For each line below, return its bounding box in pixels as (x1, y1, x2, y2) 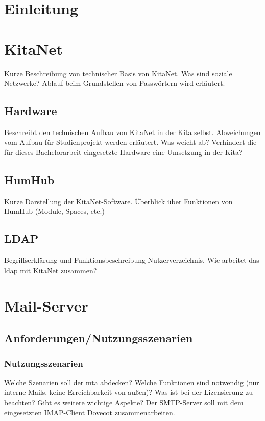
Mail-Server (4, 295, 88, 316)
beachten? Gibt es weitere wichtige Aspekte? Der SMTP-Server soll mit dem (4, 397, 244, 408)
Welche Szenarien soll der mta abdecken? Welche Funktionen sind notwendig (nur (4, 376, 259, 387)
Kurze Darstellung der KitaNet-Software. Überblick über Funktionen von (4, 195, 233, 206)
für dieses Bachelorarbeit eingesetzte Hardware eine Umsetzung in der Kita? (4, 147, 243, 158)
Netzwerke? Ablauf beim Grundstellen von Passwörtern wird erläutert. (4, 78, 225, 88)
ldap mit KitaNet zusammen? (4, 264, 97, 275)
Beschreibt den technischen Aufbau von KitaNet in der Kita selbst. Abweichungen (4, 126, 261, 137)
